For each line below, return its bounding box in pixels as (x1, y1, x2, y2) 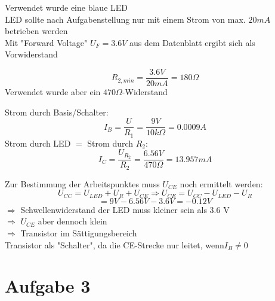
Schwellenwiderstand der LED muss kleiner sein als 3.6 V (20, 203, 230, 215)
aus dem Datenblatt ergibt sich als (129, 36, 255, 48)
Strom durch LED (5, 136, 71, 149)
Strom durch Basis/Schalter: (5, 105, 109, 118)
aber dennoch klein (38, 215, 107, 227)
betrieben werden (5, 25, 68, 37)
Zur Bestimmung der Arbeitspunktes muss (5, 177, 160, 190)
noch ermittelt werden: (180, 177, 263, 190)
